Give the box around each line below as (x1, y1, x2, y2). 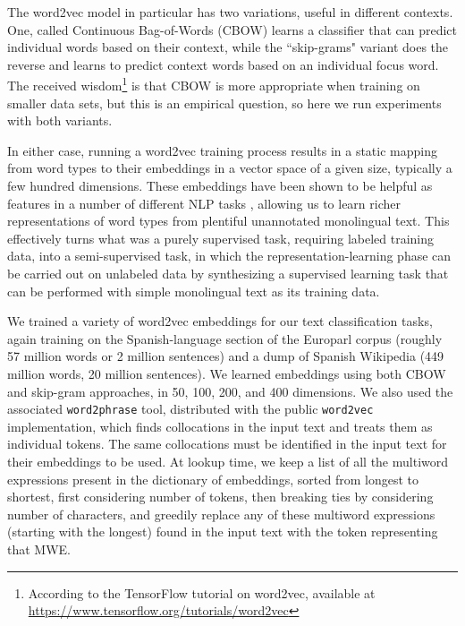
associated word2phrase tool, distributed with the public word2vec (7, 399, 374, 418)
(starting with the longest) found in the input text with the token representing (7, 522, 438, 541)
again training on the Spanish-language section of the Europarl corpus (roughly (7, 329, 443, 347)
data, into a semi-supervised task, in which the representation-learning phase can (7, 246, 452, 265)
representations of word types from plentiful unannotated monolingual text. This (7, 211, 450, 230)
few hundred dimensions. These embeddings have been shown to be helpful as (7, 176, 433, 194)
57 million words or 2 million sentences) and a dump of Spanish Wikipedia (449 (7, 347, 444, 365)
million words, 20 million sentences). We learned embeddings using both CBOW (7, 364, 446, 382)
